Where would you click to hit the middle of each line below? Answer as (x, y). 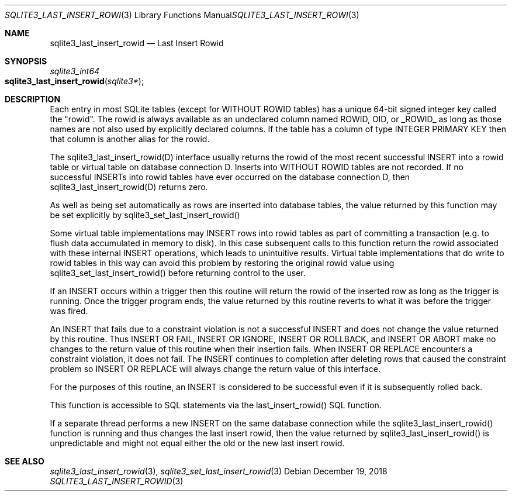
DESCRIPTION (33, 99)
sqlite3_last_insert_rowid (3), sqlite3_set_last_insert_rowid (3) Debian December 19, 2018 (219, 471)
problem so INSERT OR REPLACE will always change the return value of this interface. (215, 369)
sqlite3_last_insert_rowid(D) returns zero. (129, 187)
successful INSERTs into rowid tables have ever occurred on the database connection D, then (230, 177)
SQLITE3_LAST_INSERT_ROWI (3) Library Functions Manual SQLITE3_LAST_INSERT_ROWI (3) (182, 15)
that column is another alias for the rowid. (130, 139)
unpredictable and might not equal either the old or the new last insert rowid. (197, 443)
